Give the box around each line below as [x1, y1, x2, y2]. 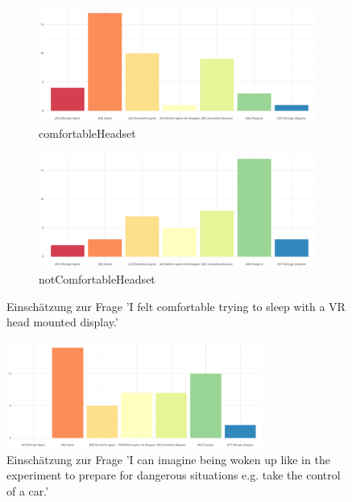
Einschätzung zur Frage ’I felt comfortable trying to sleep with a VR [6, 297, 346, 314]
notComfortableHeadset [39, 271, 155, 287]
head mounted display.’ [6, 313, 118, 330]
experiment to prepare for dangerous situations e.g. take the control [6, 467, 341, 483]
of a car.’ [6, 482, 49, 499]
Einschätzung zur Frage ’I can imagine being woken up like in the [6, 450, 330, 467]
